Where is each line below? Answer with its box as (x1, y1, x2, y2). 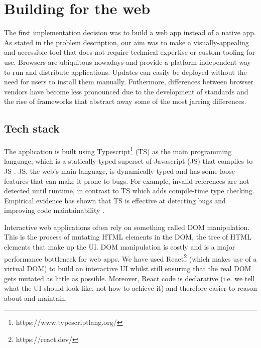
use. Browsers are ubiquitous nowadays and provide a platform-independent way (4, 56, 251, 67)
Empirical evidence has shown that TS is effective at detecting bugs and (4, 195, 226, 205)
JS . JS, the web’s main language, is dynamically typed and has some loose (4, 165, 235, 176)
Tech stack (4, 121, 60, 136)
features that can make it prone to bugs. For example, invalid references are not (4, 175, 249, 186)
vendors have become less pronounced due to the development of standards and (4, 86, 248, 96)
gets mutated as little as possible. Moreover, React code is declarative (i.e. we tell (4, 273, 255, 283)
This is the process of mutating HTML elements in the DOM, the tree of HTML (4, 231, 251, 242)
